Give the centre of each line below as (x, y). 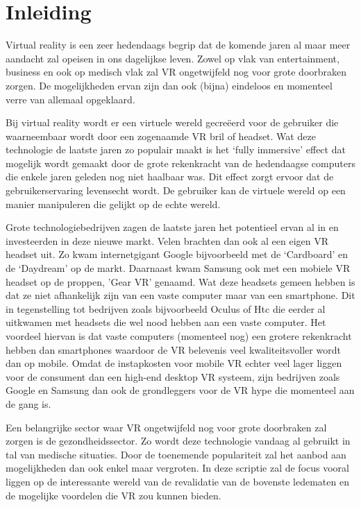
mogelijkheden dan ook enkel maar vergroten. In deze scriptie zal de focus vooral (177, 468)
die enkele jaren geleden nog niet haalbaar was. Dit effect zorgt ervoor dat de (170, 177)
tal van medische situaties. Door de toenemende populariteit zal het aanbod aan (176, 454)
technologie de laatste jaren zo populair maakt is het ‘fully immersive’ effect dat (176, 149)
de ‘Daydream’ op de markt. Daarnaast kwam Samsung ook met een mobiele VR (178, 268)
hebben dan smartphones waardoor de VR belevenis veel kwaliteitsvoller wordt (173, 349)
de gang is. (28, 403)
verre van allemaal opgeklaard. (70, 99)
